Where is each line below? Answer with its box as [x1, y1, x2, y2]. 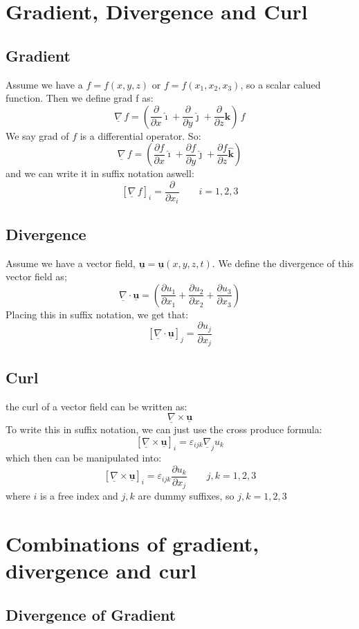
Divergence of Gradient [6, 603, 176, 625]
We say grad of [6, 128, 69, 143]
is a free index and [39, 489, 118, 503]
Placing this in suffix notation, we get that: [6, 307, 189, 321]
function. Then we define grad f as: [6, 91, 154, 105]
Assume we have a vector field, [6, 255, 136, 270]
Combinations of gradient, [6, 529, 259, 557]
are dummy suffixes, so [138, 489, 234, 503]
